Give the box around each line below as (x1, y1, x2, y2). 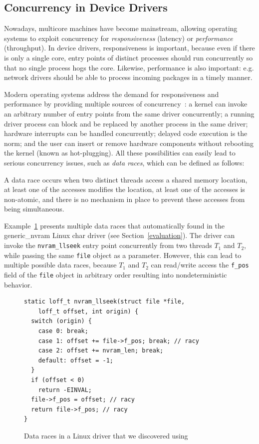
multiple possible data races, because (4, 259, 117, 270)
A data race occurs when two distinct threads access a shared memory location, (4, 174, 248, 184)
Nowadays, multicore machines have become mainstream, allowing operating (4, 23, 238, 33)
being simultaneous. (4, 203, 64, 214)
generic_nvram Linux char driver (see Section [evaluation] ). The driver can (4, 230, 235, 240)
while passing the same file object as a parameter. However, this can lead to (4, 249, 242, 260)
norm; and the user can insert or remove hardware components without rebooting (4, 137, 254, 148)
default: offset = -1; (38, 356, 113, 364)
